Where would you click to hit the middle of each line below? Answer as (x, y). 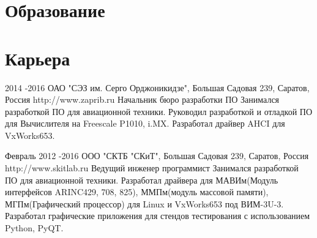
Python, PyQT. (34, 228)
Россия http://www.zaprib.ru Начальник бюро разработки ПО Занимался (142, 99)
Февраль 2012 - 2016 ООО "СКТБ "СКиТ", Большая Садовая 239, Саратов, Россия (157, 156)
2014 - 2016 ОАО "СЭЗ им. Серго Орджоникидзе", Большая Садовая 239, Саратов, (157, 87)
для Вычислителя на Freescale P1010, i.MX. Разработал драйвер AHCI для (145, 123)
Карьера (38, 58)
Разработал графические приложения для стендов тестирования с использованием (158, 216)
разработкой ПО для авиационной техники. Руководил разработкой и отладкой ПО (159, 111)
